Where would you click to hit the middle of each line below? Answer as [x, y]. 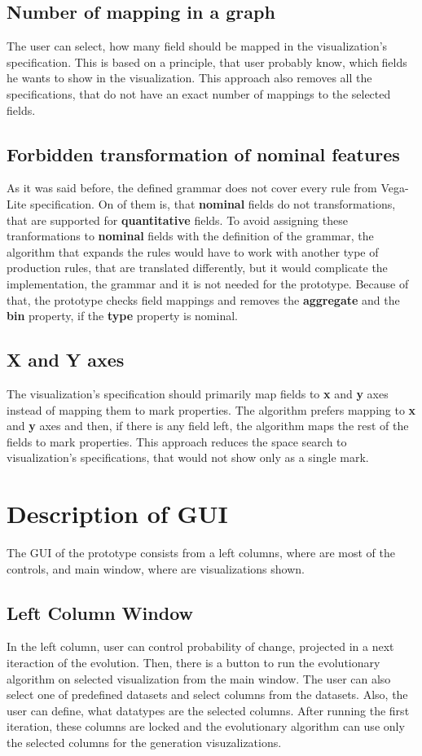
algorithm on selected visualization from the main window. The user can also [199, 678]
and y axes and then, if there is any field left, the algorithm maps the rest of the [208, 426]
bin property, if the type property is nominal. [122, 316]
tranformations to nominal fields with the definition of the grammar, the [190, 236]
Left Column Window [100, 612]
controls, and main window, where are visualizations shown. [156, 568]
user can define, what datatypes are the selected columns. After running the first [208, 710]
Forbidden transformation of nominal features [203, 154]
